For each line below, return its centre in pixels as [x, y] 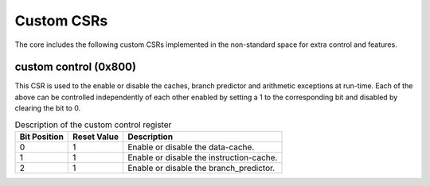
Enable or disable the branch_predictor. [201, 168]
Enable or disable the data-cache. [191, 147]
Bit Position [41, 137]
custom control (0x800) [76, 67]
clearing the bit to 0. [48, 108]
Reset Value [96, 137]
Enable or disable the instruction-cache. [203, 157]
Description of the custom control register [93, 125]
